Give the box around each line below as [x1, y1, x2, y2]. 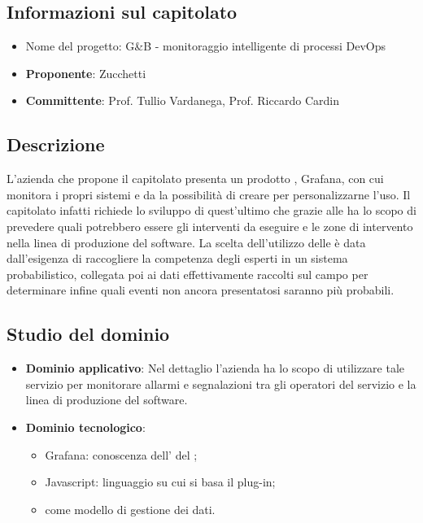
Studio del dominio [7, 321, 170, 346]
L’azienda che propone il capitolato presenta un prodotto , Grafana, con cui [7, 170, 384, 187]
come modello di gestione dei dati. [45, 500, 216, 517]
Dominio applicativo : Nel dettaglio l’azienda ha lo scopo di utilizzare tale [25, 360, 405, 377]
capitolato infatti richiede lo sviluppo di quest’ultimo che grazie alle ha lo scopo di [7, 202, 416, 219]
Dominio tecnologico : [25, 418, 146, 435]
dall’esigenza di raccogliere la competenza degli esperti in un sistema [7, 250, 348, 267]
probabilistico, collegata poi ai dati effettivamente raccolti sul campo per [7, 265, 368, 282]
